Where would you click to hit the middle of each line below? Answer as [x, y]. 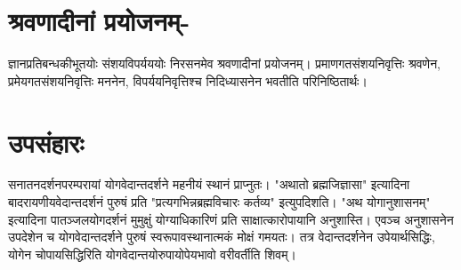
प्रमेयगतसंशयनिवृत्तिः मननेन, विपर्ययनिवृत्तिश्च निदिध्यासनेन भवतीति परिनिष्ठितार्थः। [188, 80]
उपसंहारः [46, 142]
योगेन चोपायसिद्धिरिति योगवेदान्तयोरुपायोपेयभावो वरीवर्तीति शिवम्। [152, 254]
